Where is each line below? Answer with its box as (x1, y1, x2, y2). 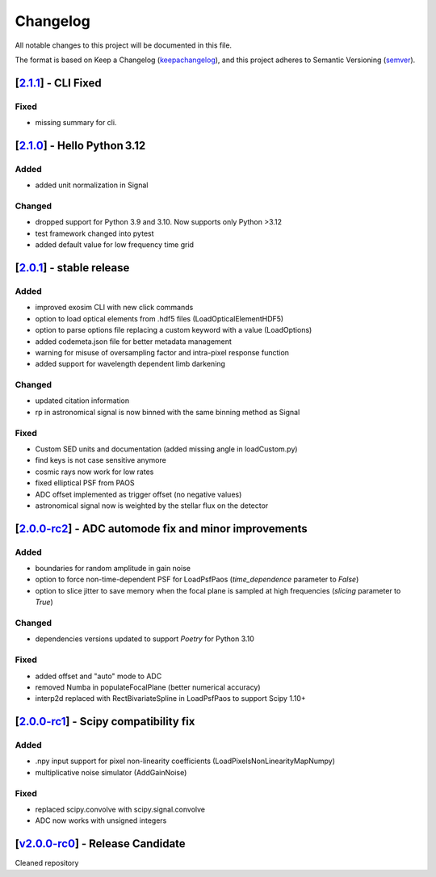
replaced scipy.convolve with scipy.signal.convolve (35, 804, 206, 814)
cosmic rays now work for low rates (35, 467, 154, 476)
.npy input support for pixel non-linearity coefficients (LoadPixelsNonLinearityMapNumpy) (35, 756, 335, 766)
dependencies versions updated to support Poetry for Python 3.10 (35, 634, 254, 644)
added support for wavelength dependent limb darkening (35, 359, 226, 369)
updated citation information (35, 396, 129, 405)
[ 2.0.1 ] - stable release (15, 261, 130, 275)
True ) (35, 598, 53, 607)
